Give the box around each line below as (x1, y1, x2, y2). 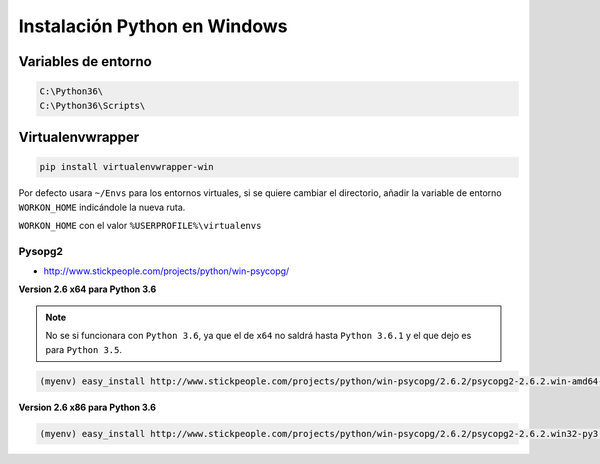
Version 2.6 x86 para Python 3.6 (18, 401, 157, 413)
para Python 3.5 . (45, 343, 122, 355)
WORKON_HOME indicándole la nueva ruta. (18, 201, 186, 213)
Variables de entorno (18, 53, 152, 70)
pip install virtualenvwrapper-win (39, 161, 214, 173)
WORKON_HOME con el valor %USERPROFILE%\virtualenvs (18, 219, 262, 231)
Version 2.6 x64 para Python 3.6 (18, 283, 157, 295)
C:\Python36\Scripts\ (39, 100, 146, 111)
